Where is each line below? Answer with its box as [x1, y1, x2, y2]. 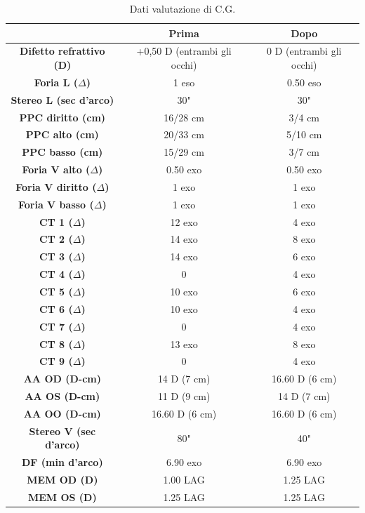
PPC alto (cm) [25, 127, 99, 142]
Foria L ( [34, 74, 79, 89]
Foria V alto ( [22, 162, 91, 177]
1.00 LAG [163, 472, 205, 487]
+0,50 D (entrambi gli [136, 44, 232, 58]
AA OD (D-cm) [23, 371, 101, 386]
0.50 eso [287, 74, 321, 89]
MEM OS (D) [27, 489, 97, 504]
